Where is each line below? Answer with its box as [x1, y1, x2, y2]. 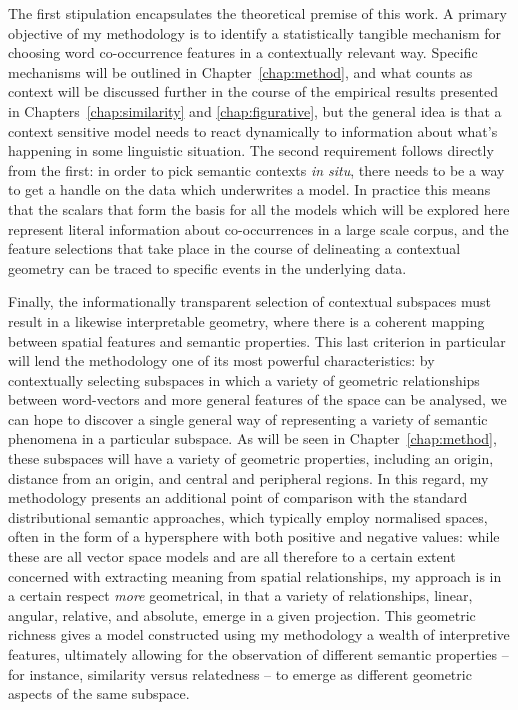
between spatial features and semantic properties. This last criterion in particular [8, 330, 506, 351]
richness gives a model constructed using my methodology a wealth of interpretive [8, 624, 510, 645]
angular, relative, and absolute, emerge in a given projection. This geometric [8, 604, 476, 625]
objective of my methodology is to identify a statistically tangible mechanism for [8, 22, 502, 43]
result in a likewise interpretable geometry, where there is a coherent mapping [8, 310, 485, 331]
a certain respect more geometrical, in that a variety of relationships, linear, [8, 585, 473, 606]
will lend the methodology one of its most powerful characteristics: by [8, 350, 435, 371]
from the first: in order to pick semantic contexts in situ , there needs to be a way [8, 159, 505, 180]
